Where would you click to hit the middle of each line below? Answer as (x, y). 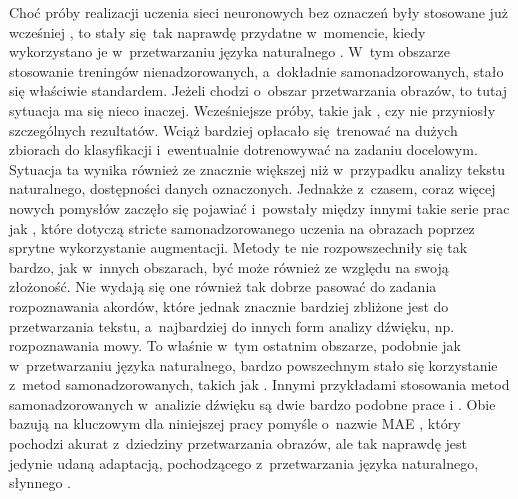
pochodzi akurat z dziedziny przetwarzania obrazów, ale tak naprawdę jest (238, 443)
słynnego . (40, 482)
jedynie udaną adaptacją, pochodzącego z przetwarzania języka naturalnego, (244, 462)
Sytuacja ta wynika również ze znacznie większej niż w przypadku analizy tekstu (257, 168)
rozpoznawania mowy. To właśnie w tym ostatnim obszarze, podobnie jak (235, 345)
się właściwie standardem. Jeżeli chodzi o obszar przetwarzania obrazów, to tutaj (258, 90)
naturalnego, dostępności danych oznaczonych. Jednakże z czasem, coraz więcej (252, 188)
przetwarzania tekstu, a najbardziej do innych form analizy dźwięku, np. (232, 325)
